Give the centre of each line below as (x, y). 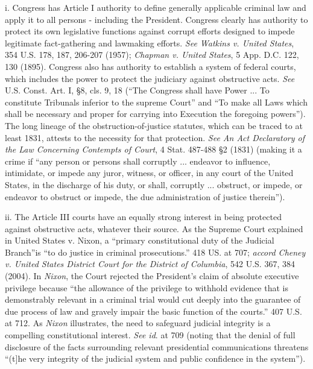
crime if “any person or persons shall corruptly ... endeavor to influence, (138, 161)
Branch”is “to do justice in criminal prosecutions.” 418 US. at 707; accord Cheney (155, 252)
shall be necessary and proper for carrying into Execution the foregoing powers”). (155, 114)
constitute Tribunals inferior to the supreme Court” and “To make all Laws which (156, 102)
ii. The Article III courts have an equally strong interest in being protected (143, 217)
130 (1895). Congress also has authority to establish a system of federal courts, (150, 66)
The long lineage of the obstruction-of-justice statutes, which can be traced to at (154, 125)
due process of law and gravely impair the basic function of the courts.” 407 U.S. (153, 311)
